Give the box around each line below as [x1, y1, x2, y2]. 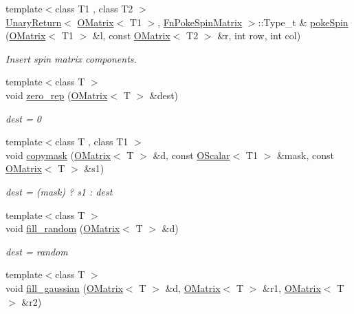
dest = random [5, 244, 68, 258]
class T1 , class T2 [55, 1, 133, 15]
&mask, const [276, 147, 334, 162]
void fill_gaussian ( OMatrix [5, 280, 123, 295]
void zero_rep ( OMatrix [5, 87, 108, 102]
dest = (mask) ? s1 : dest [5, 184, 113, 198]
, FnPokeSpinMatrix [157, 14, 243, 29]
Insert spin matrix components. [5, 51, 137, 65]
